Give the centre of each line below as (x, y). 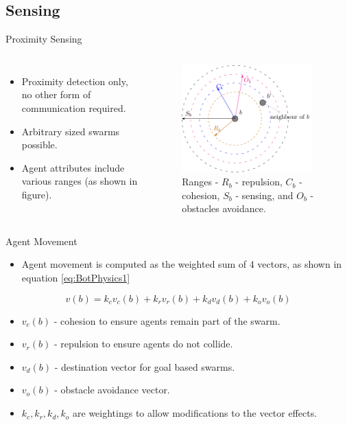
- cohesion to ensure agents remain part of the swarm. (167, 320)
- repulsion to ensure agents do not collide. (143, 344)
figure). (37, 194)
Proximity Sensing (44, 39)
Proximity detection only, (75, 81)
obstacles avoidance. (224, 208)
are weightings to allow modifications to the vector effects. (195, 413)
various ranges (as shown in (80, 181)
